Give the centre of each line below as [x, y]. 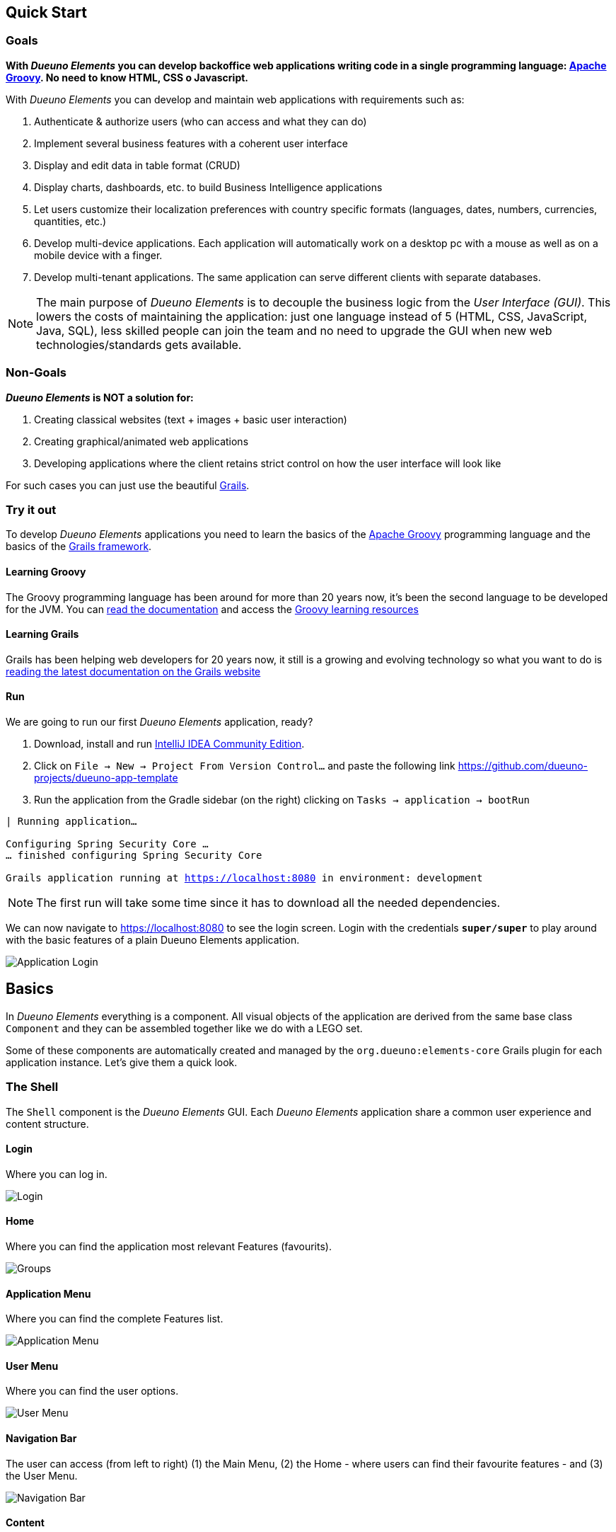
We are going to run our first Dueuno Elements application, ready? [159, 721]
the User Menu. [42, 1475]
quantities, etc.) [70, 221]
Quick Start [46, 12]
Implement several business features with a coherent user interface [191, 143]
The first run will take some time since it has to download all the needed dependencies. [268, 902]
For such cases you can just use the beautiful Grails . [128, 485]
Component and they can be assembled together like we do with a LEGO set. [184, 1028]
